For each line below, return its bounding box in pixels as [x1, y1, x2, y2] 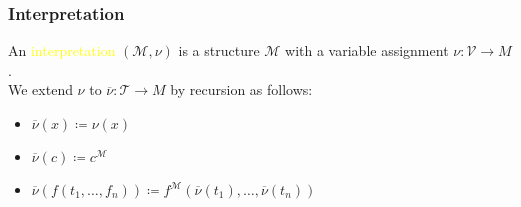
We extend [8, 79, 73, 100]
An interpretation [8, 40, 116, 61]
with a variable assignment [285, 40, 449, 61]
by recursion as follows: [170, 79, 313, 100]
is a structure [178, 40, 260, 61]
